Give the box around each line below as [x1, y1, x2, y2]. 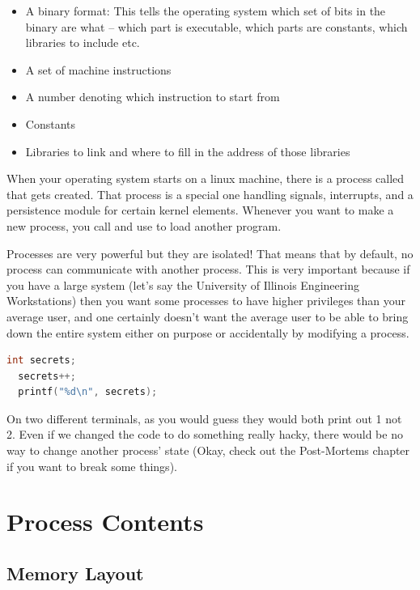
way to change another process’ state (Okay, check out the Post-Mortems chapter [6, 442, 410, 459]
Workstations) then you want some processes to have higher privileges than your [6, 292, 406, 309]
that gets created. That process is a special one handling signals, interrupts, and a [6, 185, 414, 202]
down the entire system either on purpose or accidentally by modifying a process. [6, 324, 409, 341]
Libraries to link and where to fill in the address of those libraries [25, 142, 350, 159]
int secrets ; [6, 354, 76, 367]
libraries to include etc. [25, 34, 140, 51]
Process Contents [6, 505, 204, 538]
